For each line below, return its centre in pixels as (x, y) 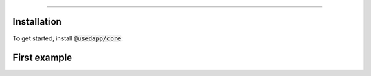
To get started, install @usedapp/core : (68, 38)
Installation (37, 22)
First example (43, 58)
